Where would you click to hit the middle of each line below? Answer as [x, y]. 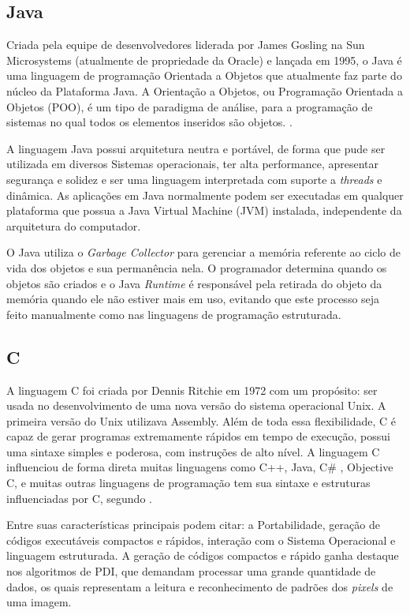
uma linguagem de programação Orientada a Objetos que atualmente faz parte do [204, 75]
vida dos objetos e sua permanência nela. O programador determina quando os [197, 267]
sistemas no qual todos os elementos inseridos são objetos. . [149, 122]
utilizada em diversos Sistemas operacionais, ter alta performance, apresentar [193, 164]
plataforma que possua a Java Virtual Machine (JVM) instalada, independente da [204, 210]
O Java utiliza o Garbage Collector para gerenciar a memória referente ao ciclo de [204, 252]
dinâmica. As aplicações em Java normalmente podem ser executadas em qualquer [205, 195]
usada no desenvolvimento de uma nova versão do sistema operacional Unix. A [196, 405]
